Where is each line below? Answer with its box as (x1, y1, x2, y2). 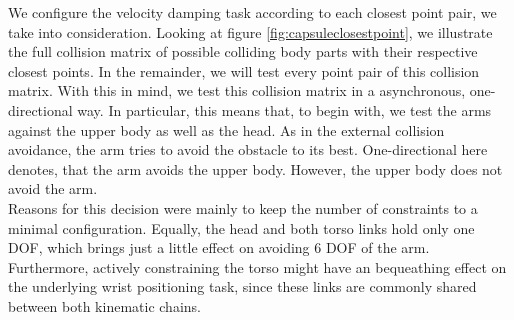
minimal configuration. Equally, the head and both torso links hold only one (8, 217, 475, 238)
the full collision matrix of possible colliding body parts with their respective (8, 41, 478, 62)
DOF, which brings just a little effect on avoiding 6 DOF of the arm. (8, 237, 430, 258)
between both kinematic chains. (8, 295, 201, 316)
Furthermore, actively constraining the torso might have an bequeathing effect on (8, 256, 507, 277)
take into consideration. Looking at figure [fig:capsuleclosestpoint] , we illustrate (8, 21, 493, 42)
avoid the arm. (8, 178, 98, 199)
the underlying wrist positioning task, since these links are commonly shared (8, 276, 477, 297)
